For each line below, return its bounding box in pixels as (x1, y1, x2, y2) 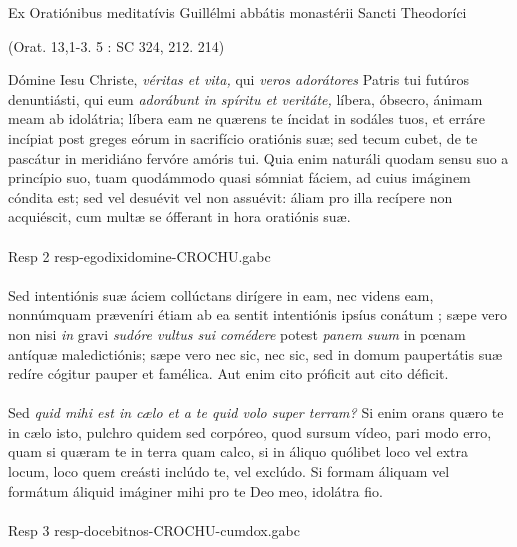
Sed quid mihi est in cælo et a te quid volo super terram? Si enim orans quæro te (8, 402, 504, 423)
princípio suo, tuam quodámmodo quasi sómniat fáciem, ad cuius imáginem (8, 167, 471, 188)
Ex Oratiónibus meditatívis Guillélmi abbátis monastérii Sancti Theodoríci (8, 2, 467, 22)
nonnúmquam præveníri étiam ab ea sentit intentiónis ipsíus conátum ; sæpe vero (8, 304, 508, 325)
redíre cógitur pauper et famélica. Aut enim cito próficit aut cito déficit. (8, 363, 449, 384)
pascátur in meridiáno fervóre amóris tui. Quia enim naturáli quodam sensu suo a (8, 147, 509, 168)
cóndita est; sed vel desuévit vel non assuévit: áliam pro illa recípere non (8, 186, 453, 207)
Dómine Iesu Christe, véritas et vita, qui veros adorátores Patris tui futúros (8, 69, 469, 90)
